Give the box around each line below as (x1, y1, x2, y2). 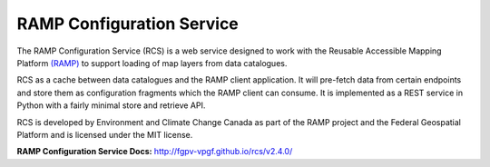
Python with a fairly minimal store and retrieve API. (16, 100, 206, 111)
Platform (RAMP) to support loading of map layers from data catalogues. (16, 57, 288, 68)
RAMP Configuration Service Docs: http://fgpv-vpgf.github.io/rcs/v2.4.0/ (16, 146, 293, 157)
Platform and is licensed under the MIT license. (16, 129, 193, 140)
